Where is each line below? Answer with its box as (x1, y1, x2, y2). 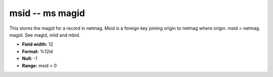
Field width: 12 (22, 41, 53, 47)
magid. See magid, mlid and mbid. (9, 32, 80, 38)
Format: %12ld (22, 48, 53, 54)
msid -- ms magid (9, 8, 85, 19)
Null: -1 (22, 55, 37, 61)
